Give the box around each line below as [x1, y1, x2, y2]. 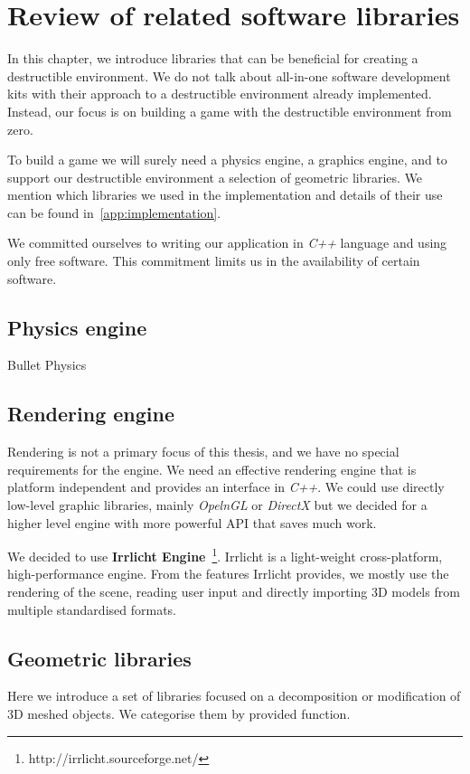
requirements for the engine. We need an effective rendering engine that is [7, 459, 417, 478]
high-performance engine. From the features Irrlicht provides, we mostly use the [7, 564, 449, 583]
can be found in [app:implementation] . [7, 203, 221, 222]
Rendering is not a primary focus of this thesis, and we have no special [7, 442, 399, 461]
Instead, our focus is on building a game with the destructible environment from [7, 101, 452, 120]
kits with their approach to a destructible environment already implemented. [7, 84, 432, 103]
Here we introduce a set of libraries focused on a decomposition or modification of [7, 686, 461, 705]
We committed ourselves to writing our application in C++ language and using [7, 233, 447, 252]
